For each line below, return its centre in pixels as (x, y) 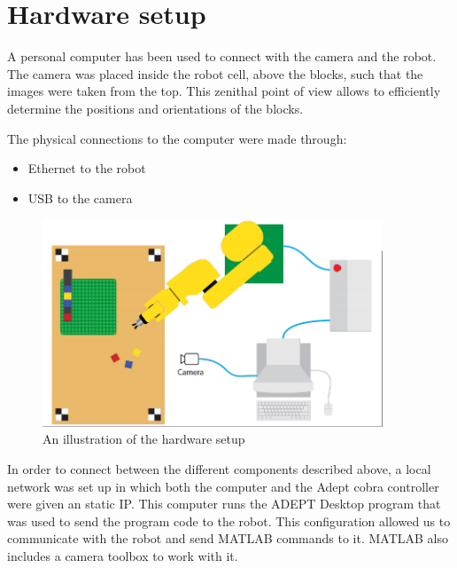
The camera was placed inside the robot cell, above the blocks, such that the (215, 73)
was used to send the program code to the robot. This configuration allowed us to (229, 521)
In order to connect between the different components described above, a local (219, 468)
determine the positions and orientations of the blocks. (155, 108)
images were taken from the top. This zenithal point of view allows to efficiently (224, 91)
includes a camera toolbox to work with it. (123, 555)
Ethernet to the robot (87, 168)
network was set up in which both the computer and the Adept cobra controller (223, 486)
